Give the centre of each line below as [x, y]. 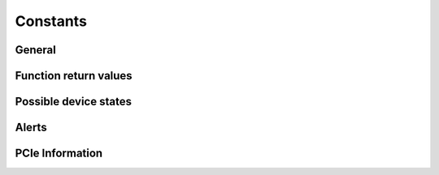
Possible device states [73, 102]
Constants [51, 21]
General [36, 50]
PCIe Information [59, 154]
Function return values [74, 76]
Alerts [31, 128]
